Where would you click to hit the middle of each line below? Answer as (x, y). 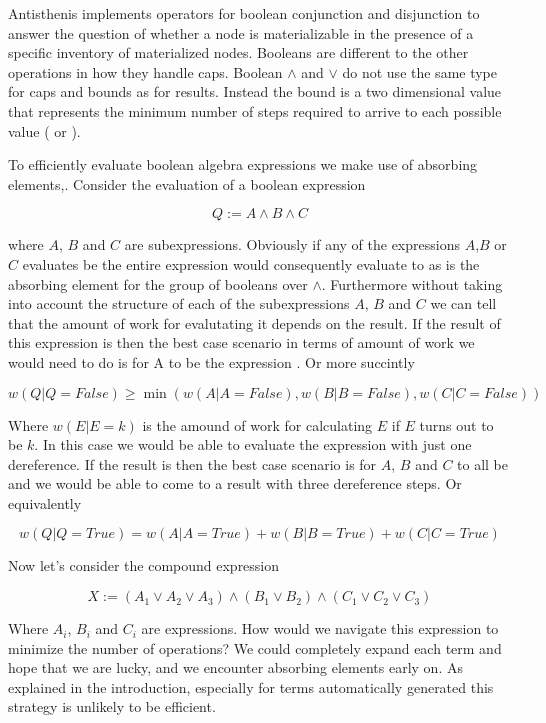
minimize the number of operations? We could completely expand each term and (255, 647)
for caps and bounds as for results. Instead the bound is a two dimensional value (255, 91)
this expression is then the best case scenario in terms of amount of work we (241, 342)
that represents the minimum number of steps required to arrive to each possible (255, 110)
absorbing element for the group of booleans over (158, 283)
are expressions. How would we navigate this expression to (320, 628)
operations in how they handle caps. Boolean (145, 71)
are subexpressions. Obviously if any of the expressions (292, 244)
